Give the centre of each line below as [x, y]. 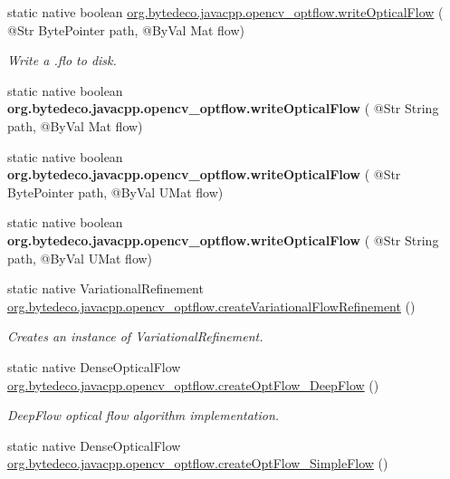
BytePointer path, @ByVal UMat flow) [115, 192]
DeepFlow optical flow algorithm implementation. [144, 415]
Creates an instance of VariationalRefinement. [135, 336]
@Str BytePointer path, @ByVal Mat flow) [126, 29]
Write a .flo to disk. [62, 60]
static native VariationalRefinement [105, 288]
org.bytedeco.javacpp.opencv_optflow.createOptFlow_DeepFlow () [193, 384]
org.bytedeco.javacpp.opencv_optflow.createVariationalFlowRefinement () [211, 306]
